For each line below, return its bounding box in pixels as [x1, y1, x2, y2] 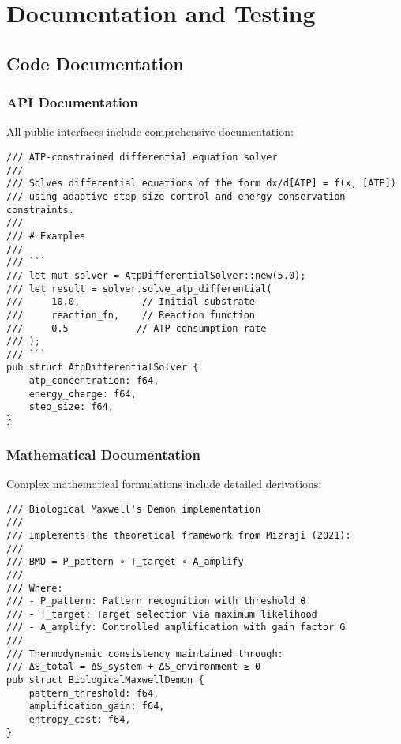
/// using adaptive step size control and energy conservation [6, 190, 346, 202]
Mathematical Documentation [6, 444, 200, 464]
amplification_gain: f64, [28, 701, 165, 712]
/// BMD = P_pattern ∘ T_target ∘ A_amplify [6, 556, 244, 568]
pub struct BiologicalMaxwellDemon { [6, 674, 204, 686]
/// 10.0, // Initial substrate [6, 296, 255, 308]
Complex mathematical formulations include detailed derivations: [6, 475, 322, 491]
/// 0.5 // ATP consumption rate [6, 322, 267, 334]
